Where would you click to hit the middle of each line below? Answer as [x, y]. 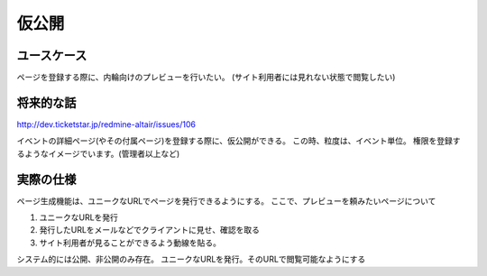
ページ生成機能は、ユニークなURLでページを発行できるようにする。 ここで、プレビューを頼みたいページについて [226, 201]
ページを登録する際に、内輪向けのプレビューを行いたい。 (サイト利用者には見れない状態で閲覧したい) [206, 78]
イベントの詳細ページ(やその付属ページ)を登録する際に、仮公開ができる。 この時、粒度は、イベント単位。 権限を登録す [239, 141]
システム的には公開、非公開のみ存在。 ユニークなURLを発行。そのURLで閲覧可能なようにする [191, 259]
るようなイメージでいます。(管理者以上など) [98, 153]
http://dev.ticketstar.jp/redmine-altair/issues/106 [106, 124]
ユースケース [52, 55]
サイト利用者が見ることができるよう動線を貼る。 [130, 243]
